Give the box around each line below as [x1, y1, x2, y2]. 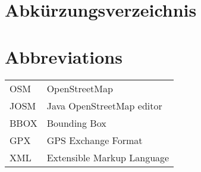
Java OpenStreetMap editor [46, 98, 162, 112]
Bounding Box [46, 115, 106, 130]
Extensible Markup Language [46, 150, 169, 164]
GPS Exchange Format [46, 133, 143, 147]
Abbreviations [5, 44, 123, 68]
